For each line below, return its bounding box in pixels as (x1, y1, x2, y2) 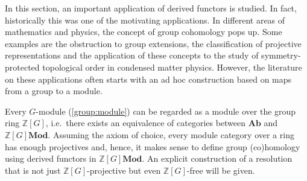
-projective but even (87, 164, 161, 176)
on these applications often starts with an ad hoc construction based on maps (5, 72, 292, 85)
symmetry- (261, 49, 301, 62)
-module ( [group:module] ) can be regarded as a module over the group (36, 104, 296, 117)
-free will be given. (186, 164, 255, 176)
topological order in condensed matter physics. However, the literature (42, 60, 302, 73)
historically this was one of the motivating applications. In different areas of (5, 13, 285, 26)
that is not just (5, 164, 61, 176)
